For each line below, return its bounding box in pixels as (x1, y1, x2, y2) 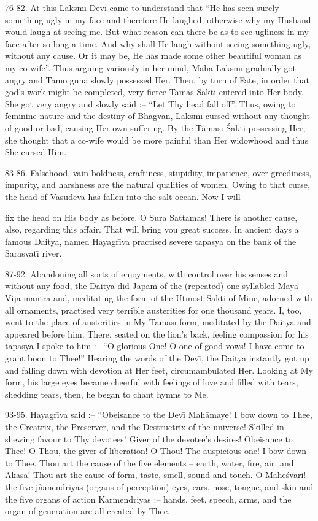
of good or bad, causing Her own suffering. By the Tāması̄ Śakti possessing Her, (5, 121, 306, 134)
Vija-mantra (5, 291, 51, 304)
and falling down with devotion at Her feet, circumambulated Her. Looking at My (5, 363, 314, 376)
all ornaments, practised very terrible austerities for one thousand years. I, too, (5, 303, 302, 316)
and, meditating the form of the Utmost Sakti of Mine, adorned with (53, 291, 312, 304)
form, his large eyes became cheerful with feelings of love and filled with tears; (5, 376, 298, 388)
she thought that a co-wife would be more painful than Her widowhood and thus (5, 133, 309, 146)
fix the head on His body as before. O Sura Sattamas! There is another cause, (5, 210, 298, 223)
